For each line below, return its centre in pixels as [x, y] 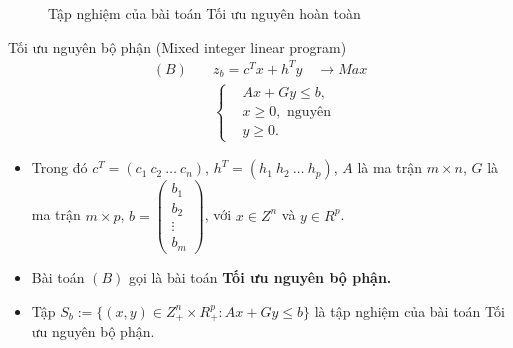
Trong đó [59, 167]
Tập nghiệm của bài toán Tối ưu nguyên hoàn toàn [204, 13]
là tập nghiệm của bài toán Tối [409, 310]
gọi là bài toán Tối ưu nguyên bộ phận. [260, 276]
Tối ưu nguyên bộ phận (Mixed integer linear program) [177, 46]
